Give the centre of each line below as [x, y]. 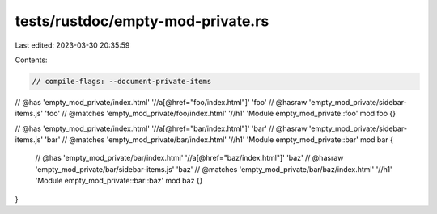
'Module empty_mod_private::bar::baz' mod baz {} [119, 181]
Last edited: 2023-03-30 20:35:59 [72, 45]
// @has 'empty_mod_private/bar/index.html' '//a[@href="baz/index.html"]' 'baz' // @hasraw [189, 158]
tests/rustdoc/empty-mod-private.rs [142, 21]
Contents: [31, 60]
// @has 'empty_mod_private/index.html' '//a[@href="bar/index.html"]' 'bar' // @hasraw [161, 128]
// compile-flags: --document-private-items [122, 81]
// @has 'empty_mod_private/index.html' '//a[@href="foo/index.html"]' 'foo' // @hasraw [161, 102]
